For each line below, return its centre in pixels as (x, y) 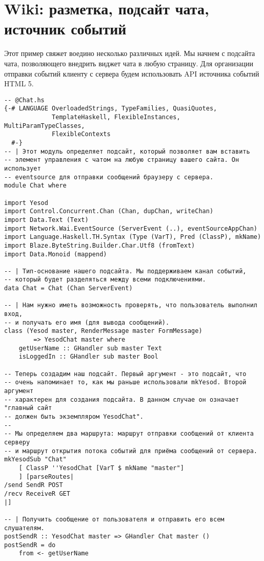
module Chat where (35, 186)
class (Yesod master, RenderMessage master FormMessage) (103, 331)
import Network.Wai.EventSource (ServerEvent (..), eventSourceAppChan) (131, 228)
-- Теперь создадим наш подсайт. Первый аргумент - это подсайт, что (125, 374)
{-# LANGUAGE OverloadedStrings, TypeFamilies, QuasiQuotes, (111, 109)
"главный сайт (28, 408)
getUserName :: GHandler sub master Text (90, 348)
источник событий (65, 29)
